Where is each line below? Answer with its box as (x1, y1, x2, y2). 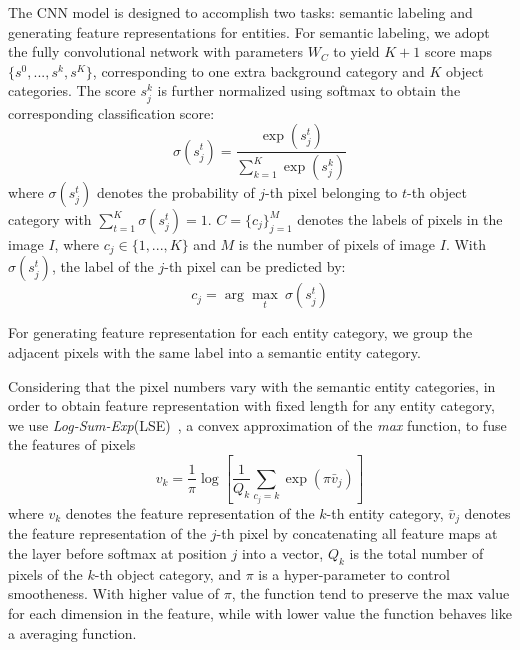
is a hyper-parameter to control (258, 563, 450, 584)
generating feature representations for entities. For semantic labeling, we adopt (8, 21, 490, 42)
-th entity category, (326, 502, 444, 523)
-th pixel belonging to (265, 182, 398, 202)
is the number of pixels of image (238, 234, 436, 254)
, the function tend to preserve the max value (231, 583, 510, 604)
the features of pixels (8, 434, 136, 455)
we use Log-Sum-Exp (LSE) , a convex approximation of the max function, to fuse (8, 414, 507, 435)
